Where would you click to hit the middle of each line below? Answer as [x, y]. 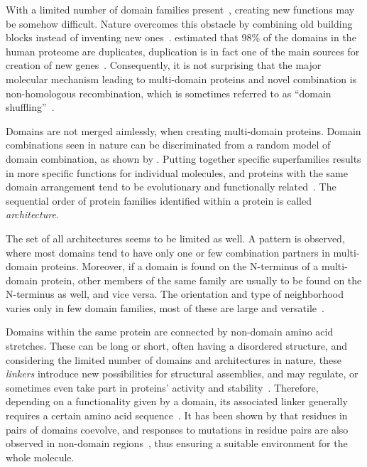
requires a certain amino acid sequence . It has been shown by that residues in [177, 415]
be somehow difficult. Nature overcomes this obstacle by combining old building [179, 23]
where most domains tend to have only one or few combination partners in [168, 252]
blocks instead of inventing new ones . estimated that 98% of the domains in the [181, 37]
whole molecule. [40, 457]
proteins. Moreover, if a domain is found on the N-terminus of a [180, 266]
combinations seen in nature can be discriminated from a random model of [168, 145]
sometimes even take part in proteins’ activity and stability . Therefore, [162, 387]
